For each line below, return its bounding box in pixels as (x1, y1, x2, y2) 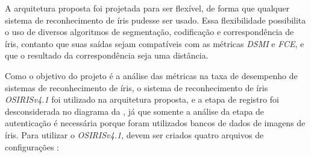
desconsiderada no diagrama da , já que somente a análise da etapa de (5, 104, 265, 117)
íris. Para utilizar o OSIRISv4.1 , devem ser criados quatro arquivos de (5, 128, 264, 141)
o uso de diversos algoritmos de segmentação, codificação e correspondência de (5, 25, 294, 38)
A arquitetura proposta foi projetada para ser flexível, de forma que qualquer (5, 2, 290, 14)
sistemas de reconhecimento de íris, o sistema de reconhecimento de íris (5, 81, 268, 94)
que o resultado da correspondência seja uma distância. (5, 49, 209, 62)
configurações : (5, 140, 59, 153)
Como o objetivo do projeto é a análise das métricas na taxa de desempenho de (5, 69, 298, 82)
